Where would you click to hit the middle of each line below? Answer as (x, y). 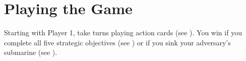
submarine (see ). (31, 52)
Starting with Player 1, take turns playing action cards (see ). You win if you (123, 33)
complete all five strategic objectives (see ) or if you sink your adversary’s (117, 42)
